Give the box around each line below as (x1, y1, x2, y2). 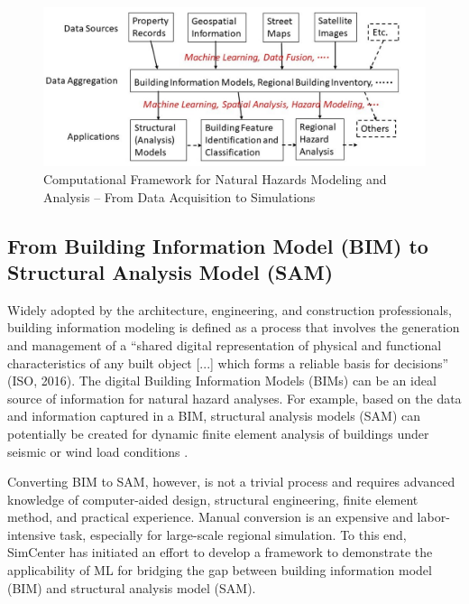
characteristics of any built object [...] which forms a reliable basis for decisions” (7, 353, 449, 372)
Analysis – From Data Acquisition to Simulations (43, 187, 316, 206)
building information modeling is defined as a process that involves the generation (7, 318, 460, 337)
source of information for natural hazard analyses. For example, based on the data (7, 388, 462, 407)
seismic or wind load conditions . (7, 441, 189, 460)
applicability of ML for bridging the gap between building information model (7, 561, 432, 580)
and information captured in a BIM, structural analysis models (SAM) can (7, 406, 421, 425)
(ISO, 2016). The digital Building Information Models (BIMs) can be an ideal (7, 371, 437, 390)
